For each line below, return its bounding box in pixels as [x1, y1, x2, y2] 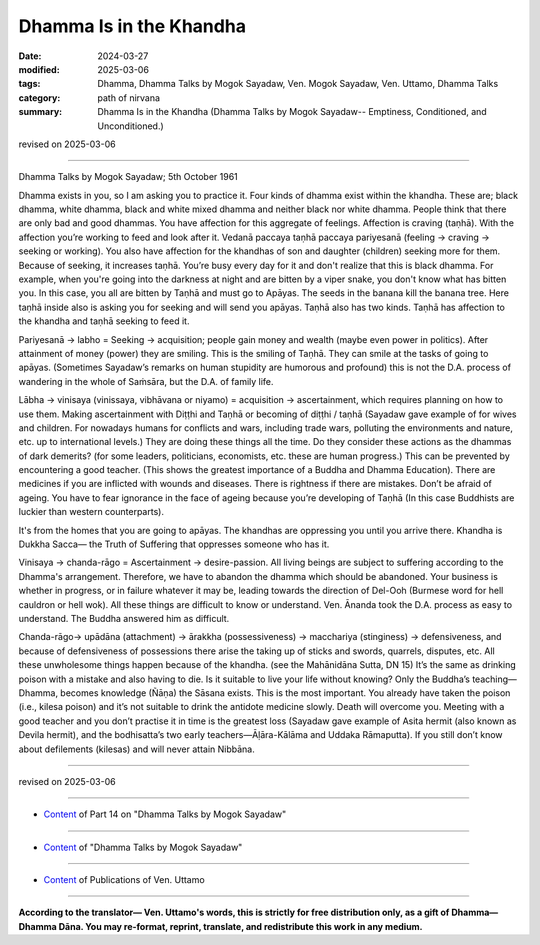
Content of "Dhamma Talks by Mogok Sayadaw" [43, 841, 243, 853]
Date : [18, 50, 42, 62]
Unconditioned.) [97, 120, 164, 132]
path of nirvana [97, 91, 160, 104]
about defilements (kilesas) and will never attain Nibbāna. [18, 743, 255, 755]
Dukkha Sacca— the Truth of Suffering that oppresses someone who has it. [18, 538, 330, 550]
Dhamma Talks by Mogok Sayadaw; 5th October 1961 [18, 171, 239, 183]
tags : [18, 78, 41, 90]
